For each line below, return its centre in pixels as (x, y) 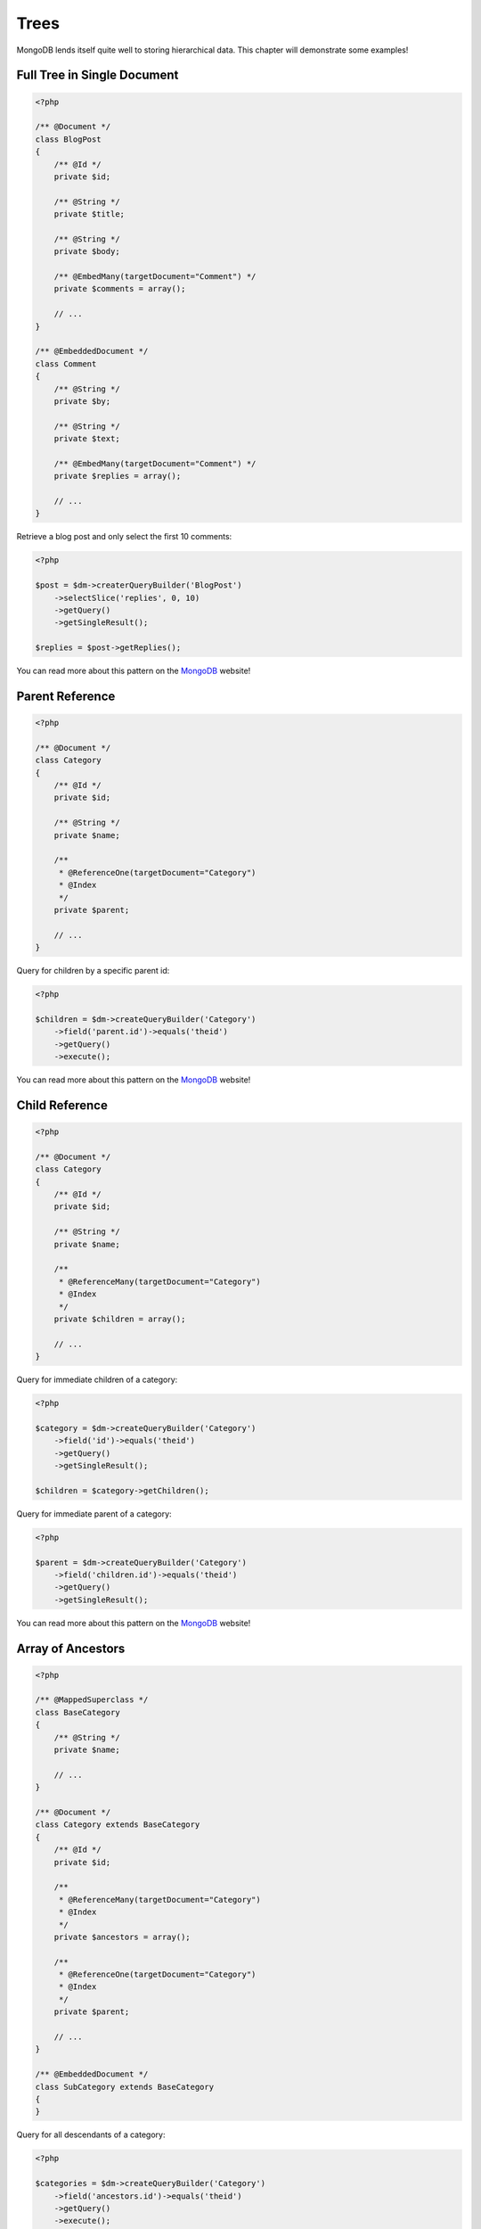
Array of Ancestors (71, 1648)
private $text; (87, 439)
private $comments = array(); (120, 289)
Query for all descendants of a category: (91, 2134)
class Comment (66, 364)
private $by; (82, 401)
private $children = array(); (120, 1319)
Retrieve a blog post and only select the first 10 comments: (124, 537)
